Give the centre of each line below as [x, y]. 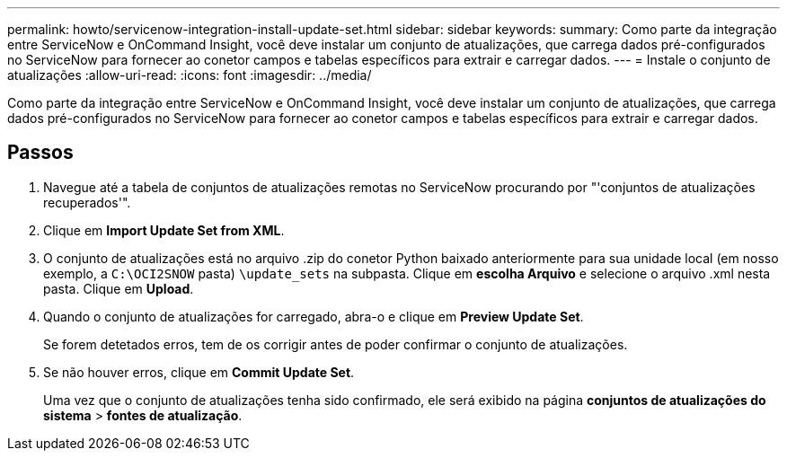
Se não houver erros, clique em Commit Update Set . [199, 372]
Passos [40, 153]
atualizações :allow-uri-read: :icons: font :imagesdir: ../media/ [190, 75]
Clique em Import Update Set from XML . [164, 230]
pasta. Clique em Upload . [119, 288]
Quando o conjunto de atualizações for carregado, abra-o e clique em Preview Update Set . [314, 316]
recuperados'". [87, 202]
